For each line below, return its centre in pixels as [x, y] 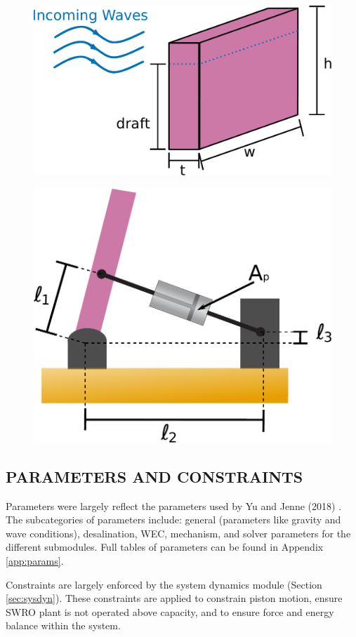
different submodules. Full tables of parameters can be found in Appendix [165, 547]
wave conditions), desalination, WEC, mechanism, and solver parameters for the [178, 533]
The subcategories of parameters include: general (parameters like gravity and [173, 519]
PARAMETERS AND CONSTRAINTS [154, 476]
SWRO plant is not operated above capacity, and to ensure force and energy [170, 611]
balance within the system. [63, 625]
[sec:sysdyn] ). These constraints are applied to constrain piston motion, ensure [174, 598]
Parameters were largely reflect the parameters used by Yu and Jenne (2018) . [174, 505]
